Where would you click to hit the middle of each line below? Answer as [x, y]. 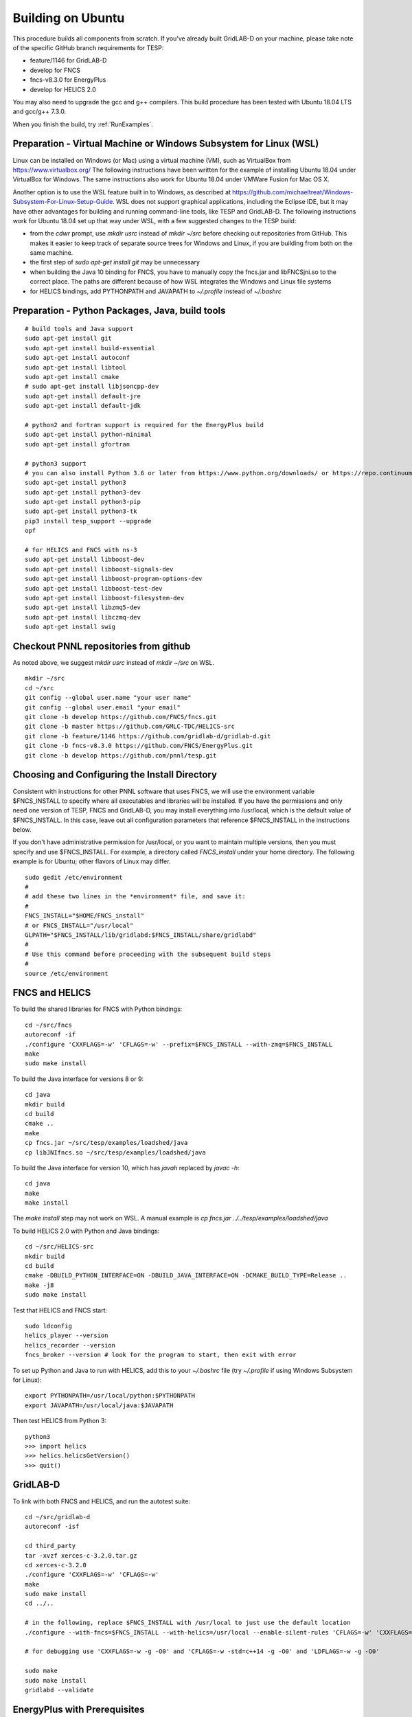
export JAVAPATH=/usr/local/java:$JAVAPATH [99, 1405]
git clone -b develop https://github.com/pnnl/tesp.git [121, 755]
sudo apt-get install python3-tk [81, 511]
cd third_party [50, 1546]
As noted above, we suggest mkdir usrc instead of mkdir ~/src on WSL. [114, 663]
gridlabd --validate [59, 1690]
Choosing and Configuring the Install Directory [115, 775]
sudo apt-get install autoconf [78, 358]
